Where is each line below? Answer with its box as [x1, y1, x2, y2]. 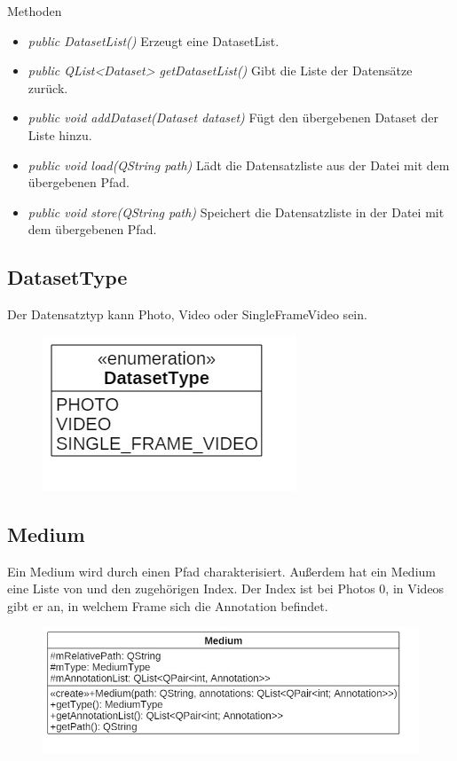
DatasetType [7, 263, 128, 291]
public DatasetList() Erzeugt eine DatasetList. [28, 31, 280, 50]
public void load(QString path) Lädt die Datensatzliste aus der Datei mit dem [28, 155, 450, 174]
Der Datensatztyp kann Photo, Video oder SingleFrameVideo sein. [7, 305, 367, 324]
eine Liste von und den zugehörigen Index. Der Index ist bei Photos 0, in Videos [7, 579, 445, 598]
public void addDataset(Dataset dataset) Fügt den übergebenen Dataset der [28, 108, 438, 127]
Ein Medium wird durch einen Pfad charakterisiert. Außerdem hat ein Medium [7, 561, 436, 580]
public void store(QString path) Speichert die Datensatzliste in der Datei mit [28, 202, 445, 221]
